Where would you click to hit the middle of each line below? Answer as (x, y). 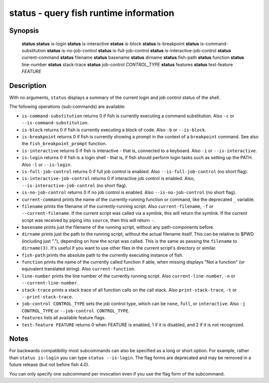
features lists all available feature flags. (64, 318)
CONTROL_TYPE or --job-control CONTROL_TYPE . (75, 310)
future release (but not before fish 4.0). (49, 365)
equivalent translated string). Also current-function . (78, 269)
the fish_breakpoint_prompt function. (64, 144)
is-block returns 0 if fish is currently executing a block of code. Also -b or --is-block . (114, 130)
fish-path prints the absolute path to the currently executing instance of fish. (103, 255)
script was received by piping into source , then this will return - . (88, 220)
